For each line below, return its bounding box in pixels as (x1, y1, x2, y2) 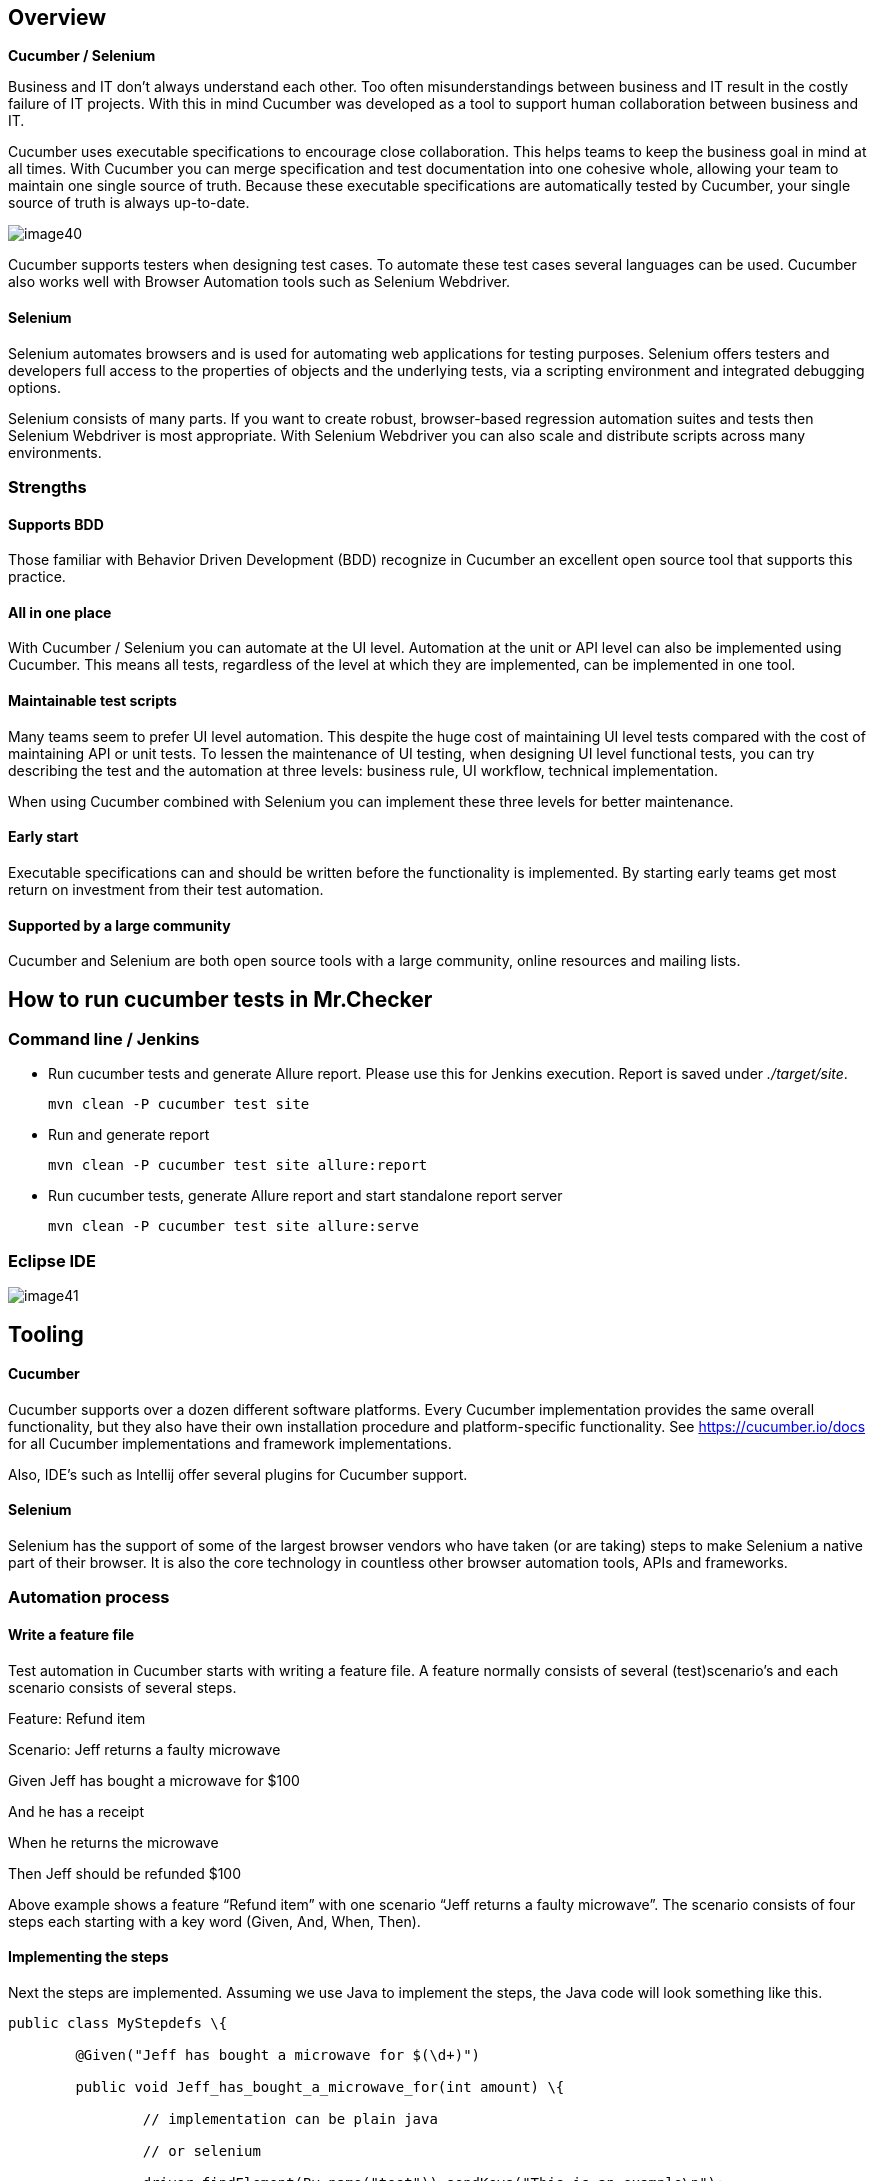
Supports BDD (8, 515, 104, 533)
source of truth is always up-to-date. (8, 194, 250, 212)
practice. (8, 568, 66, 586)
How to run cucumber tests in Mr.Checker (8, 986, 433, 1012)
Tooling (8, 1321, 84, 1347)
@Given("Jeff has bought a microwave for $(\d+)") (75, 2046, 481, 2063)
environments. (8, 443, 102, 461)
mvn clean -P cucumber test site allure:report (48, 1157, 428, 1174)
